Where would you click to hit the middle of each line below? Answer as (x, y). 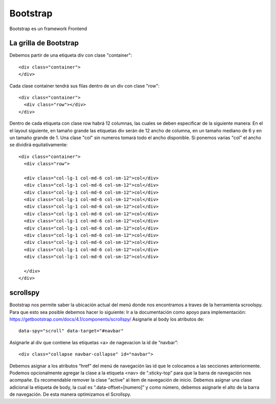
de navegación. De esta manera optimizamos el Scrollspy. (70, 394)
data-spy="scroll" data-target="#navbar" (71, 331)
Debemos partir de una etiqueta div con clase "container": (71, 55)
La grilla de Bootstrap (44, 43)
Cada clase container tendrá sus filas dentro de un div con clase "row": (85, 86)
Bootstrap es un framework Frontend (48, 29)
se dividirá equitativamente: (39, 145)
